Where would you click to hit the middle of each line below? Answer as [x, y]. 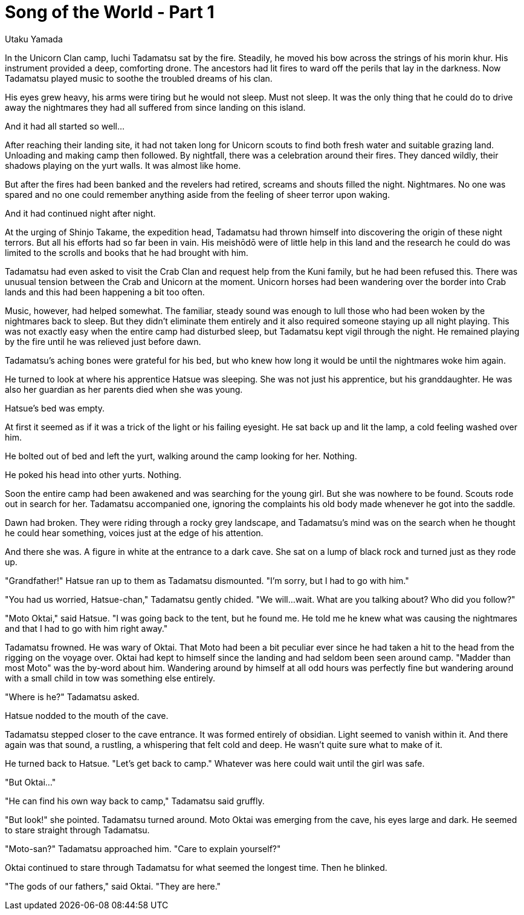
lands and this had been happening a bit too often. [105, 292]
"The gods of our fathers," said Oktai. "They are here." [113, 886]
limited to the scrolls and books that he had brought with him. [127, 252]
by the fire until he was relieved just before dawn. [103, 341]
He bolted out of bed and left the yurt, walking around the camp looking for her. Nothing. [181, 456]
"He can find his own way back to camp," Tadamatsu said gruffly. [135, 801]
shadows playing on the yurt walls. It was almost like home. [123, 165]
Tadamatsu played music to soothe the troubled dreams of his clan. [139, 78]
